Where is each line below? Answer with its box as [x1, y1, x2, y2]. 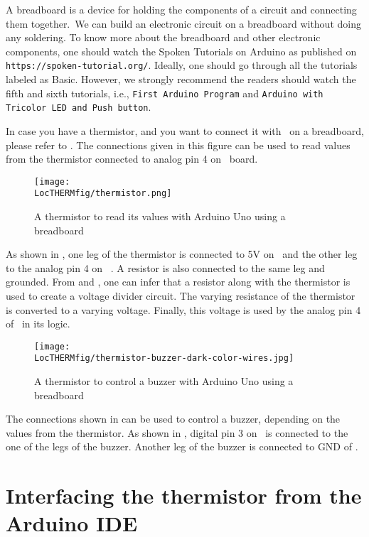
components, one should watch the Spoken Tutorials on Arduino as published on [6, 43, 357, 58]
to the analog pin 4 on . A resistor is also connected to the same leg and [6, 260, 325, 275]
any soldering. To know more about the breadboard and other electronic [6, 30, 321, 45]
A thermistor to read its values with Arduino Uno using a [34, 209, 286, 224]
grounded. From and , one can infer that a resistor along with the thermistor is [6, 274, 351, 289]
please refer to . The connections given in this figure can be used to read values [6, 137, 351, 152]
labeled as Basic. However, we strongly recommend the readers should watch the [6, 72, 356, 87]
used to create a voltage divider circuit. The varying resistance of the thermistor [6, 288, 355, 303]
